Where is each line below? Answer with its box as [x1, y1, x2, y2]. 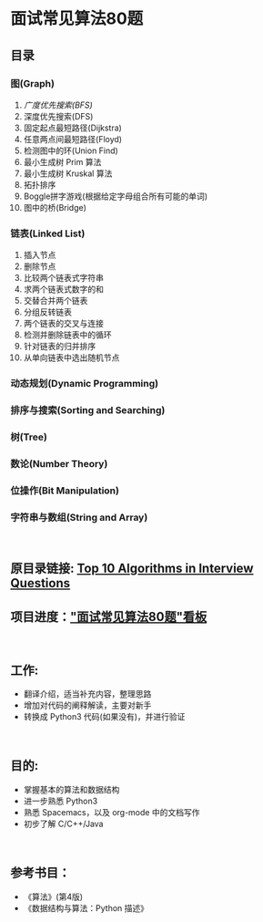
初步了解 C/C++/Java [23, 818, 104, 829]
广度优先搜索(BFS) [23, 99, 94, 110]
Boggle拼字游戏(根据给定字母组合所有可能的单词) [23, 191, 208, 202]
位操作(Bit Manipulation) [10, 484, 119, 497]
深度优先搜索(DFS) [23, 110, 94, 121]
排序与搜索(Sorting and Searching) [10, 404, 166, 417]
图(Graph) [10, 77, 56, 89]
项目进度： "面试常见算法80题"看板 [10, 608, 207, 625]
